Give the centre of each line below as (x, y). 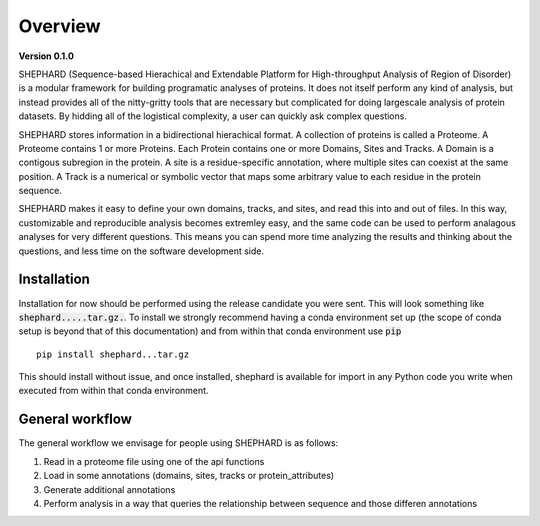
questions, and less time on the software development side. (141, 251)
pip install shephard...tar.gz (113, 354)
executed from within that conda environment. (113, 391)
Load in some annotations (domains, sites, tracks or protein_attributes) (189, 476)
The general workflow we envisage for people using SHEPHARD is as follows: (178, 443)
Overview (59, 26)
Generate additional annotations (109, 489)
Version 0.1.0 (46, 56)
